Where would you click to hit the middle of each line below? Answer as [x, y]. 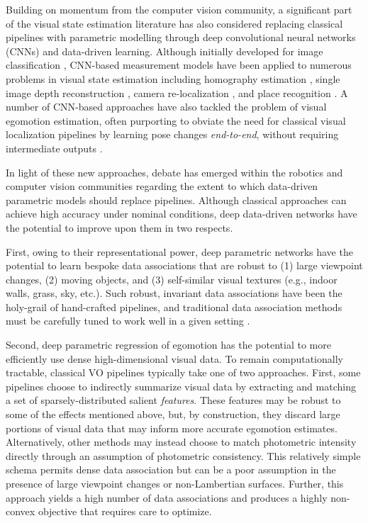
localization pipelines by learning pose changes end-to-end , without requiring [172, 134]
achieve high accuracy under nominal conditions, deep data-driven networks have [182, 214]
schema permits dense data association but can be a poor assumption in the [171, 469]
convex [21, 511]
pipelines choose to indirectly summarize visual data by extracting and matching [181, 386]
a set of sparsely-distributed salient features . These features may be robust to [173, 400]
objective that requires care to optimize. [125, 511]
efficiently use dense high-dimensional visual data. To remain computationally [174, 358]
